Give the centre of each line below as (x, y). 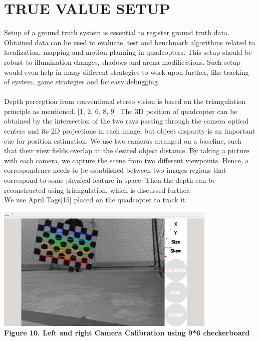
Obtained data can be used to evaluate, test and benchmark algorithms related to (129, 42)
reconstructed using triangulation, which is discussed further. (98, 190)
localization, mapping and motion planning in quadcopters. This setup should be (128, 52)
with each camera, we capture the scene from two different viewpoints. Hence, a (126, 160)
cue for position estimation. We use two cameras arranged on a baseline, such (123, 140)
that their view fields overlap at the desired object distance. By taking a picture (127, 150)
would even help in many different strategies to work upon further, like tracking (126, 72)
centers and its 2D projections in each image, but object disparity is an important (130, 131)
